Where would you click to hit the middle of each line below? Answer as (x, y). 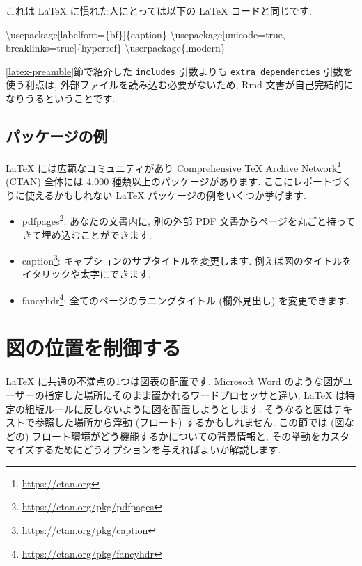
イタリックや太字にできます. (87, 274)
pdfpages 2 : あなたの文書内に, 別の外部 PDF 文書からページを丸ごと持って (189, 220)
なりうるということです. (61, 99)
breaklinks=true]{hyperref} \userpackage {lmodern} (116, 48)
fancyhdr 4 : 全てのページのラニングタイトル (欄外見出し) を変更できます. (186, 299)
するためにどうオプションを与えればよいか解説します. (158, 449)
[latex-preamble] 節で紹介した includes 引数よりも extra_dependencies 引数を (179, 71)
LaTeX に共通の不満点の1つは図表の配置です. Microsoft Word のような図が (174, 381)
